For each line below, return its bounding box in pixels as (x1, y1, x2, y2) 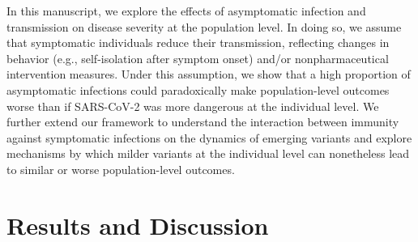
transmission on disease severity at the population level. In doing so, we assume (6, 18, 402, 35)
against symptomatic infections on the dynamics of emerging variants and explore (6, 129, 412, 146)
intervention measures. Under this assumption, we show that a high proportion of (6, 66, 411, 83)
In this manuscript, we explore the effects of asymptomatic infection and (6, 2, 366, 19)
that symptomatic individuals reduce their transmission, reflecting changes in (6, 34, 390, 51)
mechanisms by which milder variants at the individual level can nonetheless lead (6, 145, 410, 162)
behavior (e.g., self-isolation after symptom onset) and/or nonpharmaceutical (6, 49, 389, 66)
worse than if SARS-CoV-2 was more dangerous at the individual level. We (6, 97, 379, 114)
